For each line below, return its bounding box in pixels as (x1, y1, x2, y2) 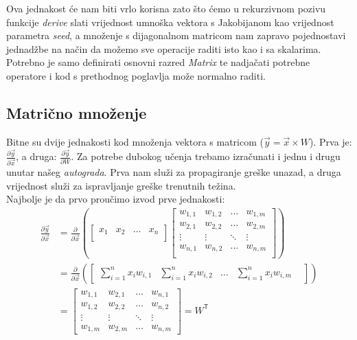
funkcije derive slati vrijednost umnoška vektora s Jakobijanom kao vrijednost (6, 14, 334, 29)
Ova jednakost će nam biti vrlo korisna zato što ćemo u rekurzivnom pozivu (6, 1, 326, 15)
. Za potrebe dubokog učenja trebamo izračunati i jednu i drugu (71, 149, 341, 163)
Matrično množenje (6, 102, 147, 123)
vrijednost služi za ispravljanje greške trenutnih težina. (6, 178, 236, 192)
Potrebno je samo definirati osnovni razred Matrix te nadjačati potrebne (6, 55, 310, 69)
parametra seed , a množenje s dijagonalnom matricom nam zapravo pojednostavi (6, 28, 346, 43)
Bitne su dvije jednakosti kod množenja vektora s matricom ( (6, 134, 264, 148)
